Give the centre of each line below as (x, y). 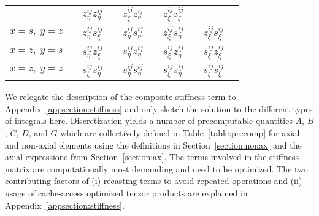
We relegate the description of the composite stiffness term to (121, 97)
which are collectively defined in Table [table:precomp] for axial (180, 132)
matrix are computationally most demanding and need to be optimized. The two (156, 168)
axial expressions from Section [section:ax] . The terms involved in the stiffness (152, 157)
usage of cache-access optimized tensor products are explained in (126, 192)
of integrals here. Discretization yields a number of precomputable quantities (149, 121)
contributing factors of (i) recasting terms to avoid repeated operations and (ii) (154, 181)
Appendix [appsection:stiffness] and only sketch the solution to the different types (159, 108)
